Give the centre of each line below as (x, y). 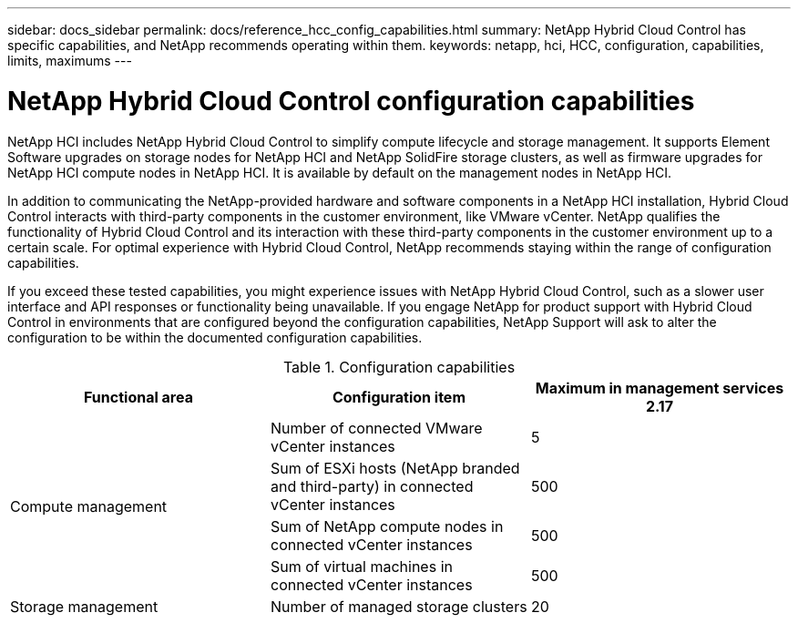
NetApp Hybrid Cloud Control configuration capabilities (351, 101)
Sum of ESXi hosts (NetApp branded (395, 468)
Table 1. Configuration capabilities (399, 367)
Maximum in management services (660, 388)
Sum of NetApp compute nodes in (387, 526)
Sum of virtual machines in (361, 566)
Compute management (89, 506)
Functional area (138, 397)
